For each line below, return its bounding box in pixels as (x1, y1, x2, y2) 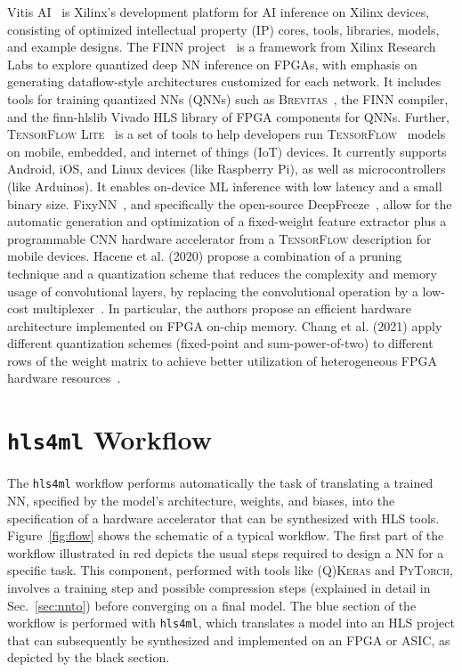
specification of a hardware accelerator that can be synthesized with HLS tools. (7, 508, 440, 527)
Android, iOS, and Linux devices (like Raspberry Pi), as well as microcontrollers (7, 159, 446, 178)
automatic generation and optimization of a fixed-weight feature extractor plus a (7, 212, 447, 231)
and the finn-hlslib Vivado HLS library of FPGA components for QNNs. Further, (7, 107, 450, 125)
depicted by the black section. (7, 648, 170, 667)
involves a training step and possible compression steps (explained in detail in (7, 578, 431, 596)
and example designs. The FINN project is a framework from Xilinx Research (7, 37, 436, 56)
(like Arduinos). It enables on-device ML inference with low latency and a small (7, 176, 442, 195)
